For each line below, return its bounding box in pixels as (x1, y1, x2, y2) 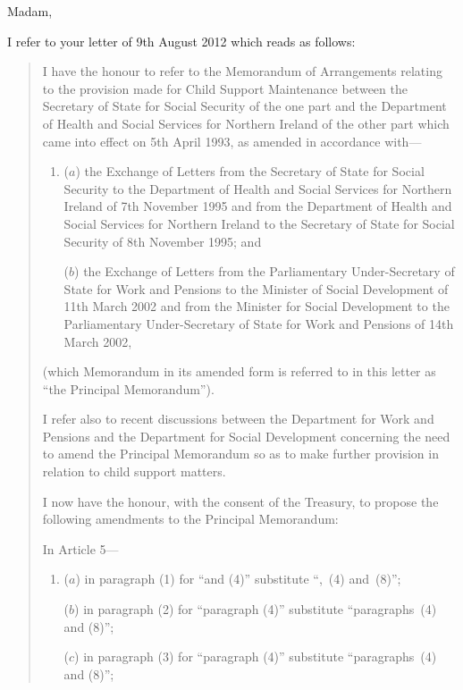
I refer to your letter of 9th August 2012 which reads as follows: (7, 31, 356, 50)
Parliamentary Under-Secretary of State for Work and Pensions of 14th (63, 314, 454, 332)
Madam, (7, 2, 53, 20)
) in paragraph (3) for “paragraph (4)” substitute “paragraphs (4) (74, 647, 437, 666)
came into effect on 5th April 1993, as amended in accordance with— (42, 131, 422, 150)
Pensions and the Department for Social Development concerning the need (42, 426, 450, 445)
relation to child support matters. (42, 462, 226, 481)
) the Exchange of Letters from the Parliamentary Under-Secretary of (74, 262, 455, 281)
